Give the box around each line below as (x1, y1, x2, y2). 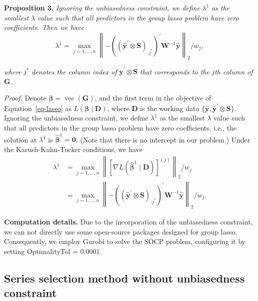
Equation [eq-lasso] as (4, 102, 72, 113)
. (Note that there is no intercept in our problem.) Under (76, 134, 251, 144)
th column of (214, 66, 253, 76)
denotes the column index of (31, 66, 117, 76)
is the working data (140, 102, 200, 113)
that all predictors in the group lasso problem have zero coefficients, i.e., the (4, 122, 237, 132)
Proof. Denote (4, 92, 46, 103)
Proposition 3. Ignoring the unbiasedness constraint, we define (4, 2, 200, 12)
